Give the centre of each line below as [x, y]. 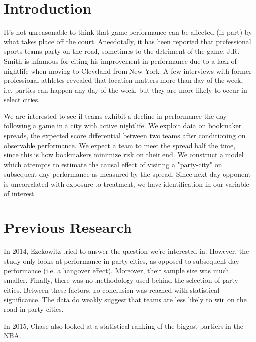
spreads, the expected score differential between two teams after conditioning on [125, 135]
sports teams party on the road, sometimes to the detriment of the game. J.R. [122, 51]
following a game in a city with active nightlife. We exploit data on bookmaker [123, 126]
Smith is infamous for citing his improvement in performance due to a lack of [120, 60]
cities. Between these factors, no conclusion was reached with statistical [112, 289]
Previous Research [68, 227]
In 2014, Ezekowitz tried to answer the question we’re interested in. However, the [127, 251]
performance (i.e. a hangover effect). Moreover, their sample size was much [117, 270]
